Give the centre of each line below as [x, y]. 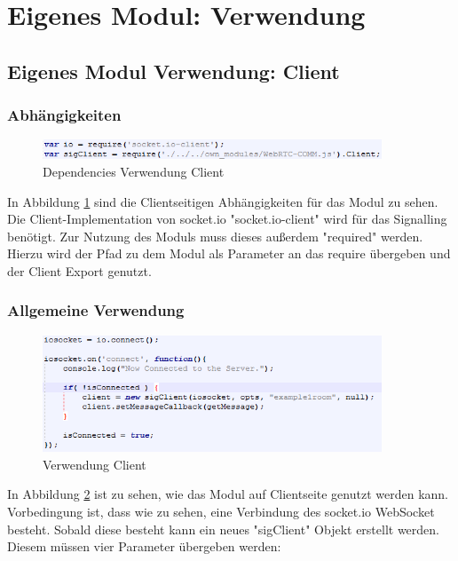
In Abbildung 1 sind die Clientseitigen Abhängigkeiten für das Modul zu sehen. [223, 201]
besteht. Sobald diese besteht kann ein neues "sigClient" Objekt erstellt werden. [224, 529]
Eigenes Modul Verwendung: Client [174, 71]
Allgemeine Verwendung [96, 310]
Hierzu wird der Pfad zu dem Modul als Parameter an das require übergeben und [229, 253]
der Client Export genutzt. [79, 270]
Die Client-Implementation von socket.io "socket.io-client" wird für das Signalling [227, 219]
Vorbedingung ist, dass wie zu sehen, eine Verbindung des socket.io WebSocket [221, 511]
